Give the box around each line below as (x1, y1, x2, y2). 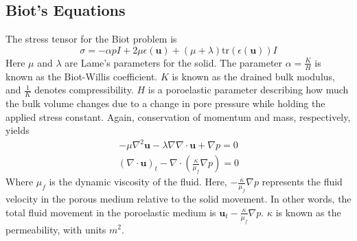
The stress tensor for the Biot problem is (5, 32, 177, 46)
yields (5, 123, 30, 137)
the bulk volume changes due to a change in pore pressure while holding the (5, 96, 325, 111)
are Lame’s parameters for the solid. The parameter (65, 55, 283, 69)
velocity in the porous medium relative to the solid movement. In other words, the (5, 192, 352, 206)
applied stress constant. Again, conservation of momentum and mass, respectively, (5, 109, 351, 124)
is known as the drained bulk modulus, (172, 69, 335, 83)
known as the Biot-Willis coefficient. (5, 69, 158, 83)
